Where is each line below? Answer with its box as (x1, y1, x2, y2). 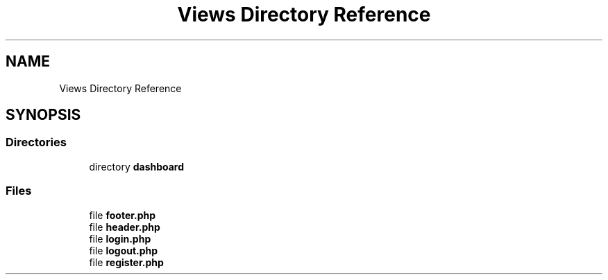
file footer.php (89, 209, 156, 221)
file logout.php (89, 244, 158, 256)
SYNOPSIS (6, 106, 81, 124)
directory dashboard (89, 160, 185, 173)
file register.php (89, 256, 164, 268)
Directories (6, 135, 67, 150)
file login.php (89, 232, 151, 245)
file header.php (89, 220, 160, 233)
